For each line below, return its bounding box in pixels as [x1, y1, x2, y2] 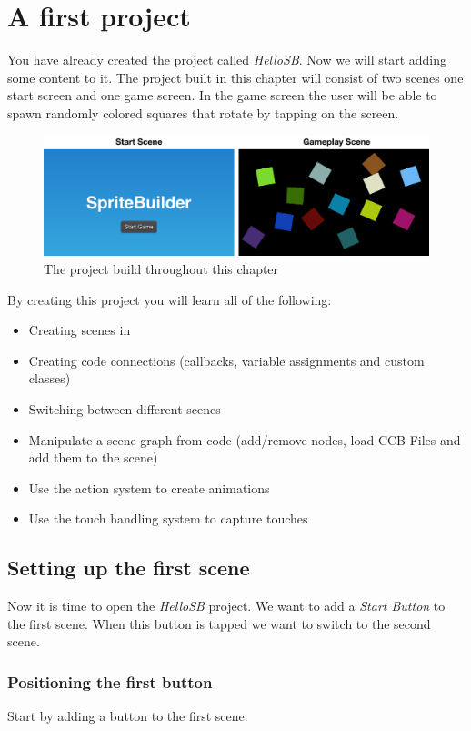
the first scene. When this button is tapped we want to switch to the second [7, 614, 431, 633]
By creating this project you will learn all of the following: [7, 289, 332, 309]
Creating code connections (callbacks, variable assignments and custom [28, 350, 425, 370]
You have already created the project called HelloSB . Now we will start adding [7, 50, 447, 69]
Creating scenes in [28, 320, 131, 340]
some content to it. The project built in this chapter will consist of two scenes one [7, 67, 464, 86]
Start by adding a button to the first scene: [7, 706, 248, 726]
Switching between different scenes [28, 399, 221, 418]
